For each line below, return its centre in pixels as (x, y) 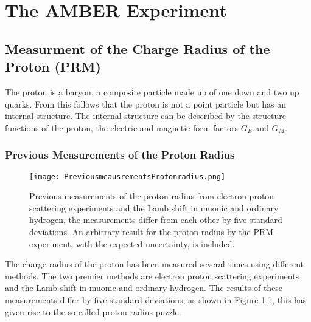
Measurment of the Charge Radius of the (138, 48)
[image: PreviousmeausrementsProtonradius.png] (128, 176)
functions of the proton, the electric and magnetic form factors (121, 127)
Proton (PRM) (53, 67)
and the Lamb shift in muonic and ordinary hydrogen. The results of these (144, 288)
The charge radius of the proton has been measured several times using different (155, 264)
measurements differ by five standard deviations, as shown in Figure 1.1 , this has (156, 299)
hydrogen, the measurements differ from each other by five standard (156, 220)
